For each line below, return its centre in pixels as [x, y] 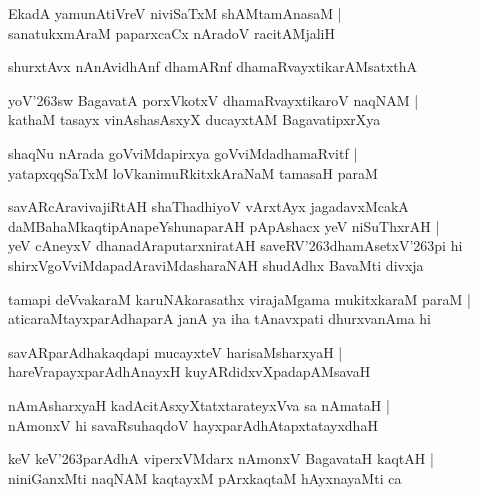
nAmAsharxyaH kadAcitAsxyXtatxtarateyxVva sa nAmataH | [199, 404]
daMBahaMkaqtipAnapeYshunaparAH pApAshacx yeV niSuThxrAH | [224, 225]
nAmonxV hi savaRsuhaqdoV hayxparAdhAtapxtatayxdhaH [193, 424]
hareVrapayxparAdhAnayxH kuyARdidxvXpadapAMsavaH [189, 371]
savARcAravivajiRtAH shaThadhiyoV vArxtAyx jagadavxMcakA [208, 206]
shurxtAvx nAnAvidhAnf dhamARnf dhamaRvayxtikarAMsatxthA [213, 66]
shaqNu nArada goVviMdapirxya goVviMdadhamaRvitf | [183, 152]
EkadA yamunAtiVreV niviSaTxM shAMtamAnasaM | [175, 13]
